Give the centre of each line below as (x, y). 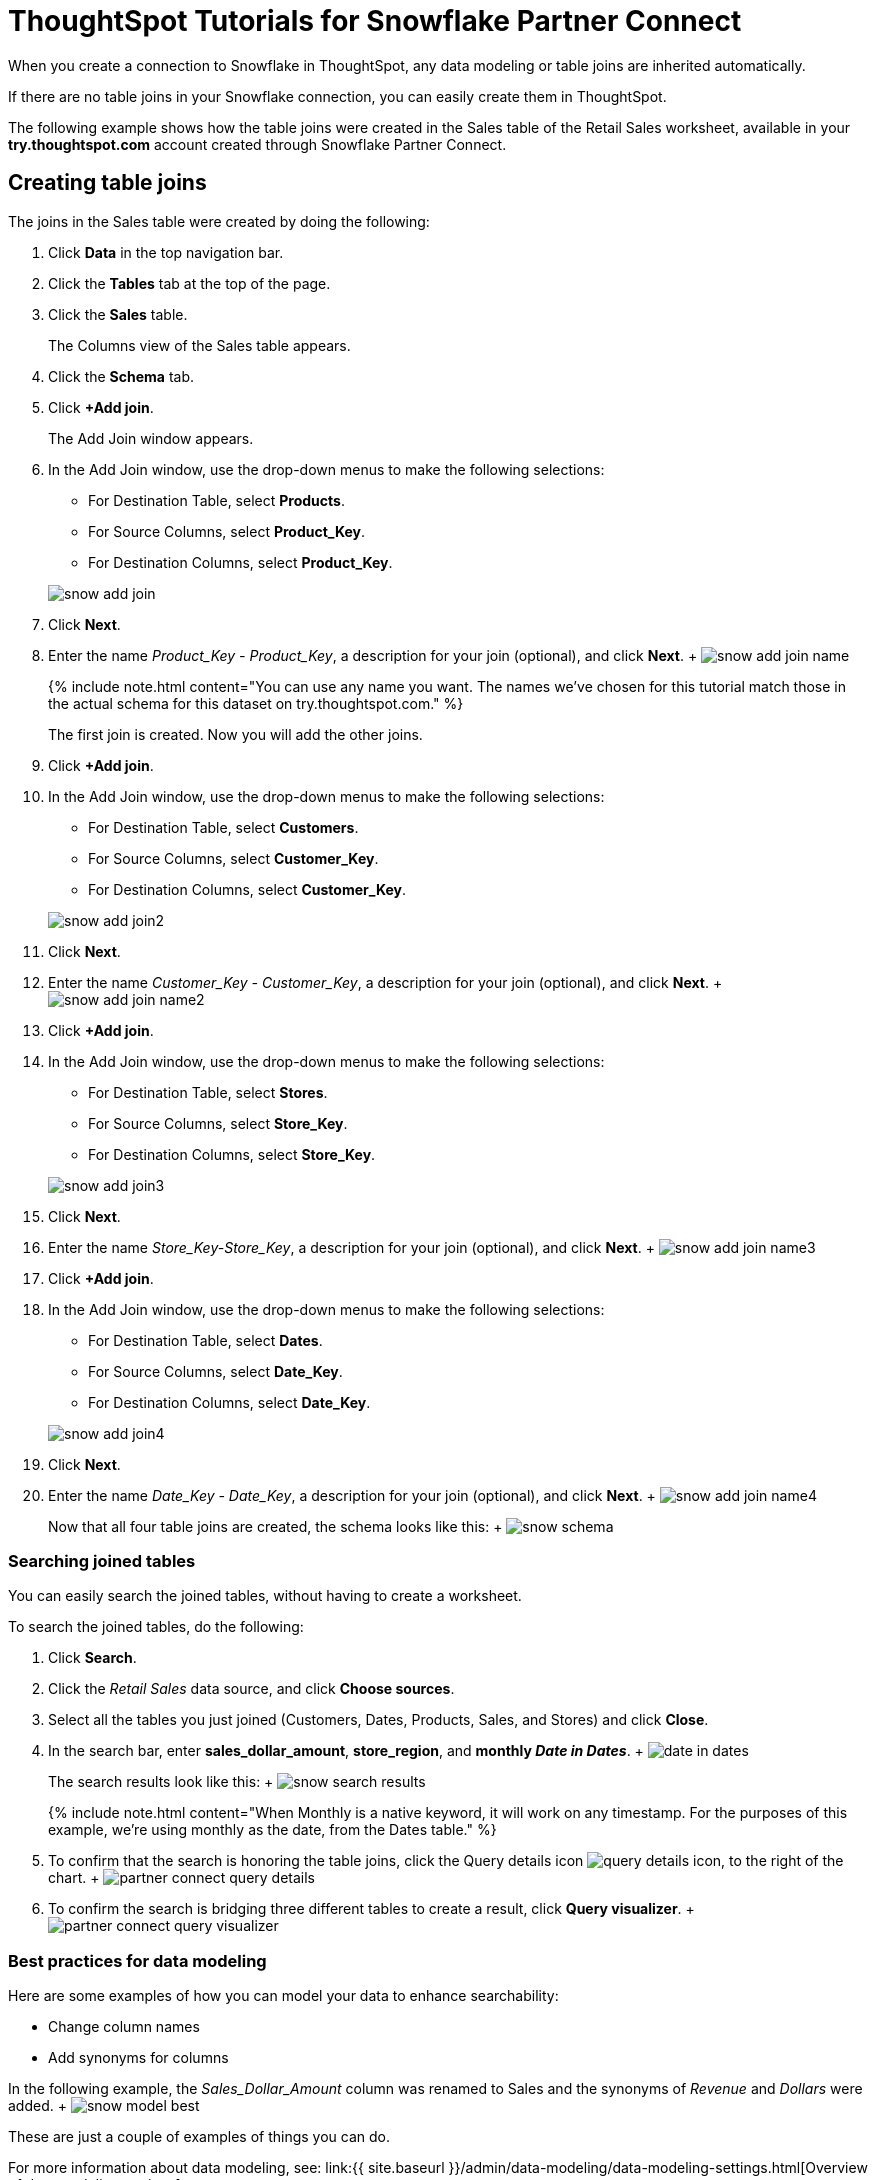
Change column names (124, 2027)
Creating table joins (107, 183)
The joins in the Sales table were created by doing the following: (219, 221)
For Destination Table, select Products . (216, 500)
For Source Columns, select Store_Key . (218, 1123)
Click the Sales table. (118, 314)
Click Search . (92, 1658)
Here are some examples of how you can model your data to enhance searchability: (283, 1996)
